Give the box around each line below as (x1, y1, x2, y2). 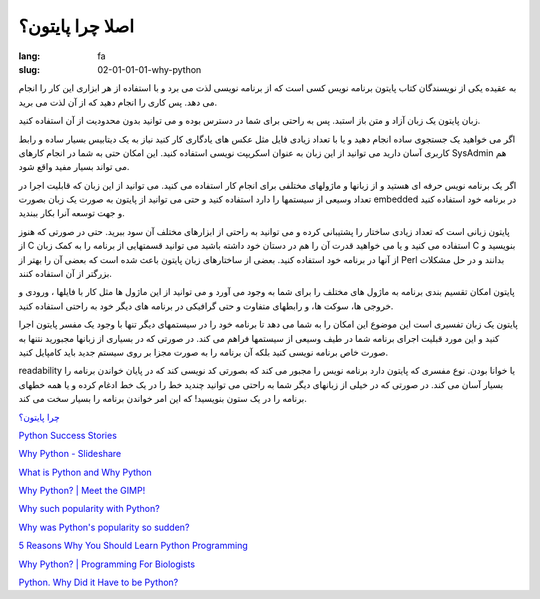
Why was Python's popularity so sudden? (18, 521, 190, 533)
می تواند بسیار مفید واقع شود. (18, 161, 130, 173)
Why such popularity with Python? (18, 503, 160, 515)
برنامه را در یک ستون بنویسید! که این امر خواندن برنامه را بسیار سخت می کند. (18, 393, 307, 405)
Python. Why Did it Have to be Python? (18, 576, 179, 589)
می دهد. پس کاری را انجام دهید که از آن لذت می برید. (18, 96, 218, 108)
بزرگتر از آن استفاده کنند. (18, 268, 112, 280)
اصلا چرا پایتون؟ (18, 15, 135, 37)
